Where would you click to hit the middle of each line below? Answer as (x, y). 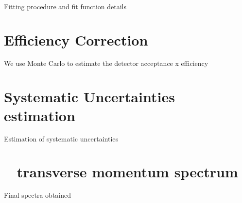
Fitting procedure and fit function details (65, 6)
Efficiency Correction (76, 39)
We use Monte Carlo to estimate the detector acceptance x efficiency (106, 63)
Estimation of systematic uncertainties (61, 138)
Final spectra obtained (37, 195)
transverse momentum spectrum (127, 172)
